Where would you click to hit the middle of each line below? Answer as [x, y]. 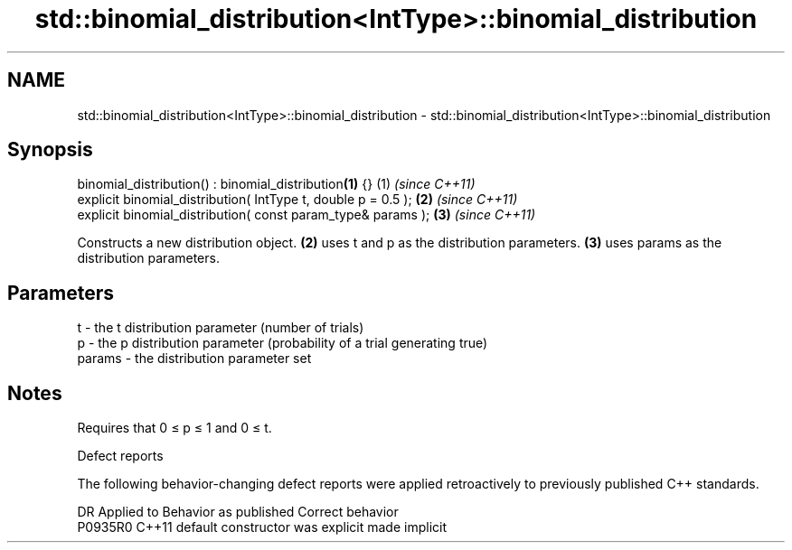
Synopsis [50, 150]
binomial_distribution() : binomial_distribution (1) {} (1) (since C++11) [276, 184]
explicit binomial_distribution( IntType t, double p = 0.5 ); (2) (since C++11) [297, 200]
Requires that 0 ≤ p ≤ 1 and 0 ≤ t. [174, 428]
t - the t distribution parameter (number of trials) [221, 328]
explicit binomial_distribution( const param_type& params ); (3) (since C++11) [306, 215]
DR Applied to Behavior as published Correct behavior [238, 512]
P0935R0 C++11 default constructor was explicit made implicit [262, 527]
